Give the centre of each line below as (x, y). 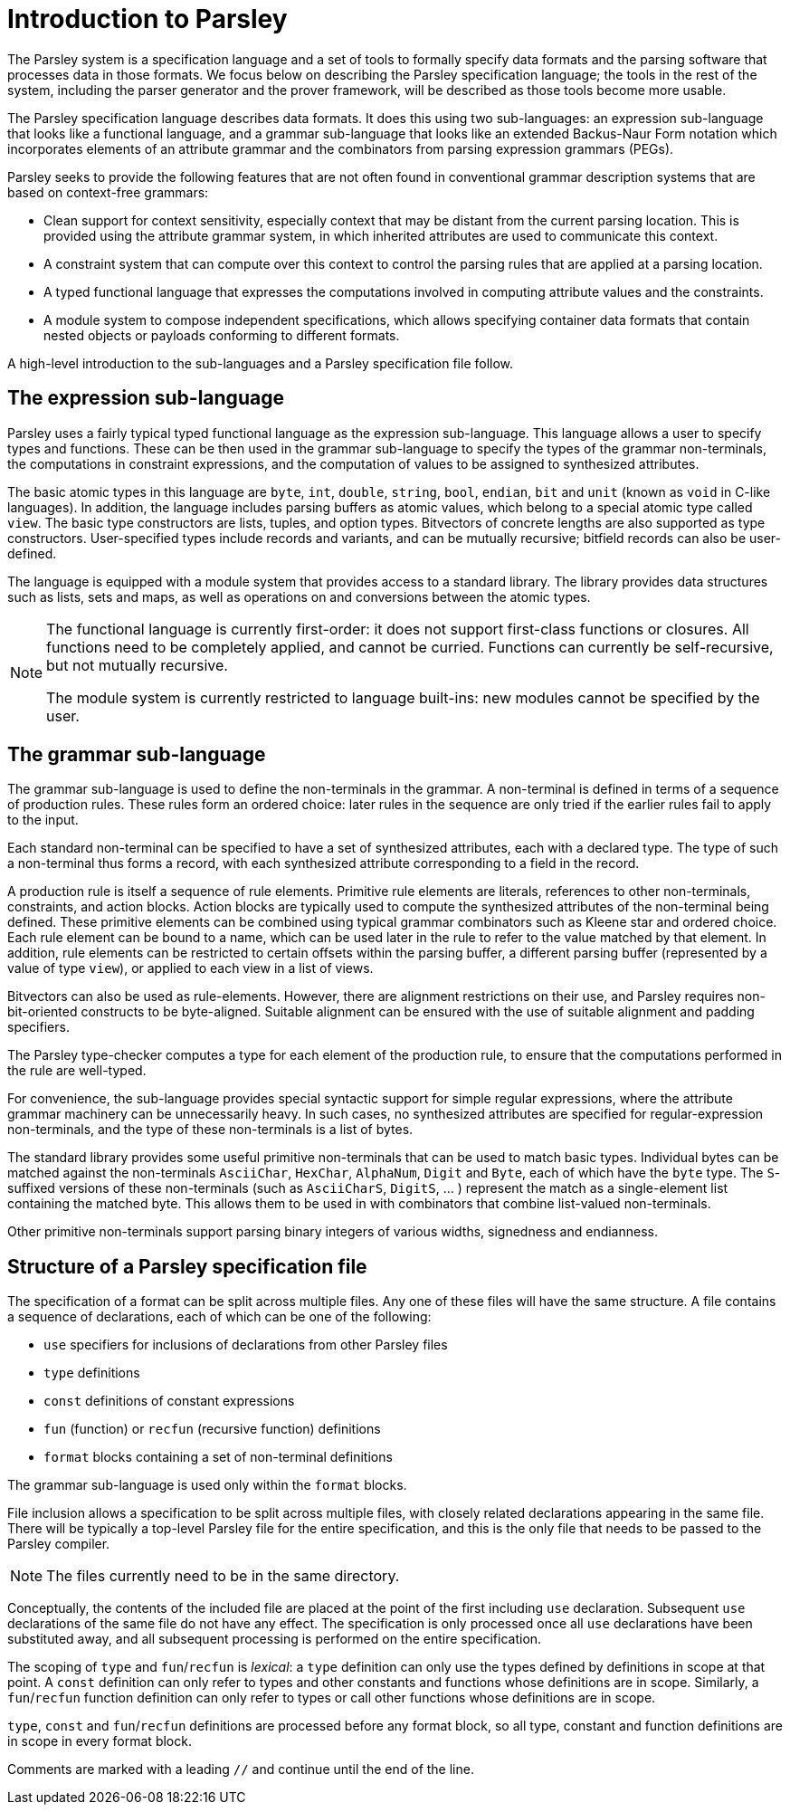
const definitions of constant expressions (169, 1401)
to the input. (43, 820)
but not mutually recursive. (137, 665)
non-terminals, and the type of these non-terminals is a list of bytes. (210, 1130)
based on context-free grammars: (108, 192)
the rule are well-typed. (77, 1071)
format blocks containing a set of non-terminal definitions (218, 1457)
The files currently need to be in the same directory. (223, 1576)
